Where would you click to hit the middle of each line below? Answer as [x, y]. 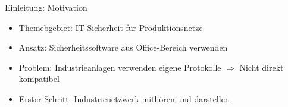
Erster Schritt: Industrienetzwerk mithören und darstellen [124, 98]
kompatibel [39, 79]
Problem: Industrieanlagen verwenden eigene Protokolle [120, 67]
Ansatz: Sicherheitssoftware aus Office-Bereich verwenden [123, 47]
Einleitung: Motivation [46, 7]
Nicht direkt [262, 67]
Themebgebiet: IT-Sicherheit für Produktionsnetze [111, 27]
